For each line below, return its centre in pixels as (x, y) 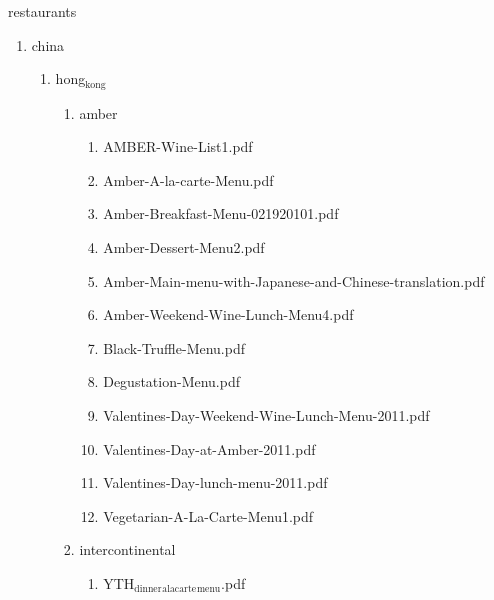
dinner (148, 589)
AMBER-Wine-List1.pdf (178, 146)
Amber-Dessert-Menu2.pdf (184, 247)
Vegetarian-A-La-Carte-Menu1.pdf (208, 515)
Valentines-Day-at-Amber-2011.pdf (209, 448)
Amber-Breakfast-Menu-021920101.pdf (221, 213)
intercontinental (127, 549)
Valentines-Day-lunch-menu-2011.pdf (215, 482)
